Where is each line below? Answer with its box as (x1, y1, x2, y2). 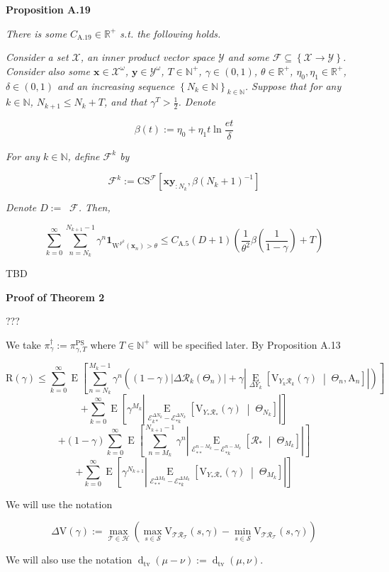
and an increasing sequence (57, 78, 175, 93)
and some (227, 50, 269, 65)
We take (6, 337, 41, 352)
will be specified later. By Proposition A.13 (153, 337, 341, 352)
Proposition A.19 (6, 2, 91, 16)
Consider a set (6, 50, 69, 65)
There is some (6, 26, 67, 40)
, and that (104, 94, 147, 109)
